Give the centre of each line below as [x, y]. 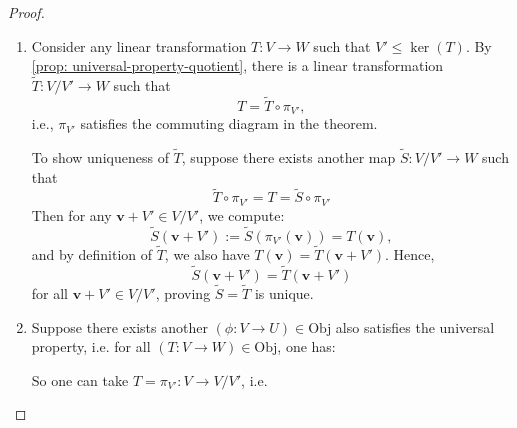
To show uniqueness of [100, 157]
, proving [183, 293]
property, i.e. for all [91, 346]
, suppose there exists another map [288, 157]
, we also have [207, 253]
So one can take [80, 379]
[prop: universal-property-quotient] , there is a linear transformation [237, 65]
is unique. [284, 293]
